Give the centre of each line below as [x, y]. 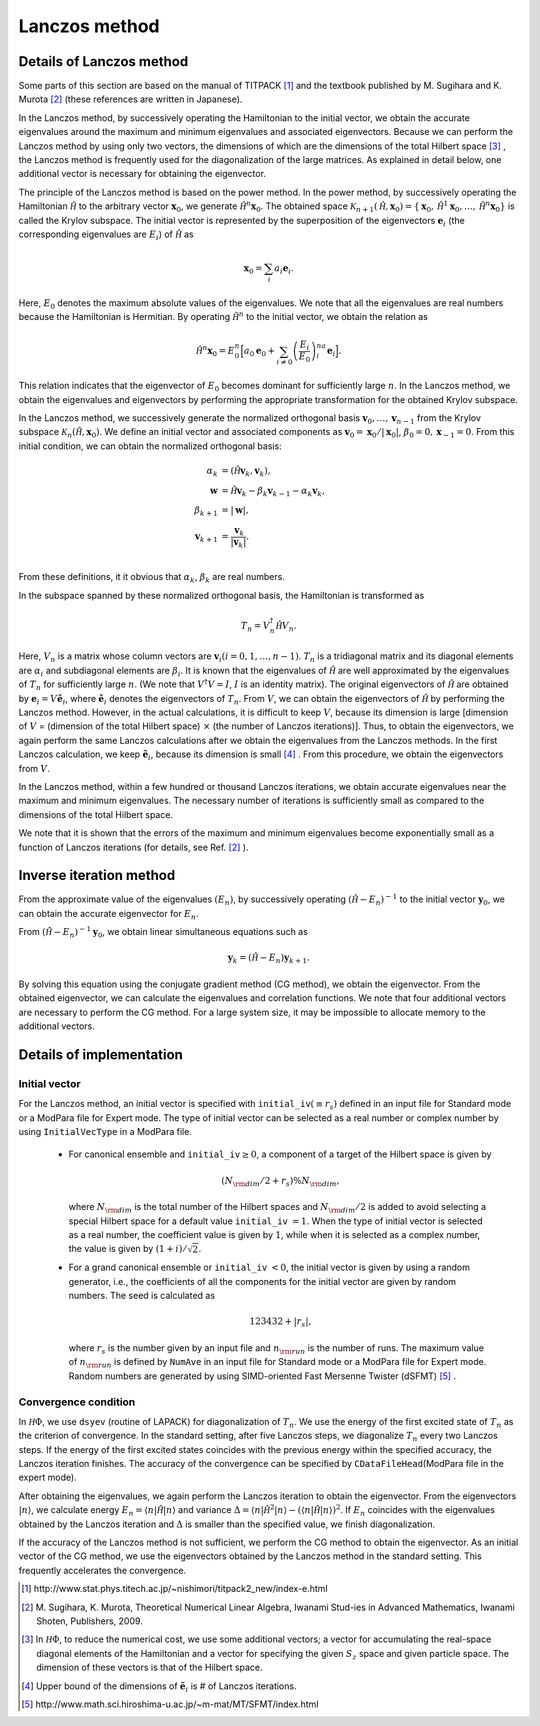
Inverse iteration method [97, 875]
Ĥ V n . [286, 627]
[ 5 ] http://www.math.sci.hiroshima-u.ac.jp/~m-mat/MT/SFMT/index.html [170, 1704]
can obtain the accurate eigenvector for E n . [108, 914]
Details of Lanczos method [103, 61]
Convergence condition [77, 1402]
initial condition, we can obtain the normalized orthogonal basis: [150, 446]
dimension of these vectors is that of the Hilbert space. [150, 1667]
